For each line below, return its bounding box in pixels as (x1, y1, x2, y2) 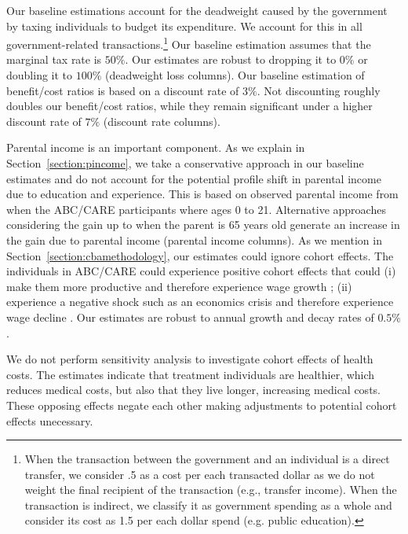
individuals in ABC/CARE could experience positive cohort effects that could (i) (6, 263, 396, 279)
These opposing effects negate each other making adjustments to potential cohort (6, 396, 397, 413)
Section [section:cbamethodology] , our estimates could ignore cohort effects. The (6, 247, 394, 263)
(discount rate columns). (103, 112, 220, 129)
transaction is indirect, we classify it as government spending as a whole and (24, 496, 392, 513)
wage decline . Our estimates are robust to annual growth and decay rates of (6, 308, 374, 325)
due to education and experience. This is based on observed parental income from (6, 186, 399, 202)
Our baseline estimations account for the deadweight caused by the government (6, 2, 388, 18)
